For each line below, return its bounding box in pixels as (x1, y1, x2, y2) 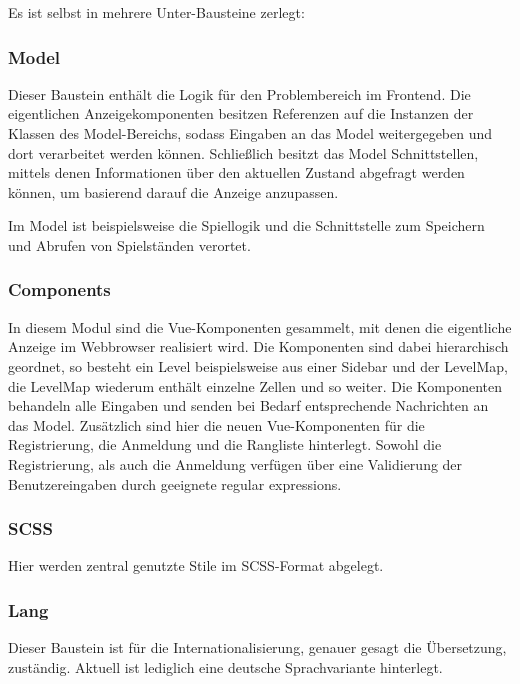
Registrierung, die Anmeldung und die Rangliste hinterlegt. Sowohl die (8, 434, 442, 455)
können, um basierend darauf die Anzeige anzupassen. (8, 181, 339, 202)
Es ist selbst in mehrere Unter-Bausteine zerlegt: (8, 2, 305, 22)
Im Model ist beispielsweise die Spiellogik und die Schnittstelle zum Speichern (8, 215, 485, 236)
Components (8, 277, 111, 302)
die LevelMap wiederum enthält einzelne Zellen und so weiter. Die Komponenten (8, 375, 503, 396)
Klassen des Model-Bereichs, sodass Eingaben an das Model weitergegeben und (8, 123, 493, 143)
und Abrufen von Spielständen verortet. (8, 234, 251, 255)
